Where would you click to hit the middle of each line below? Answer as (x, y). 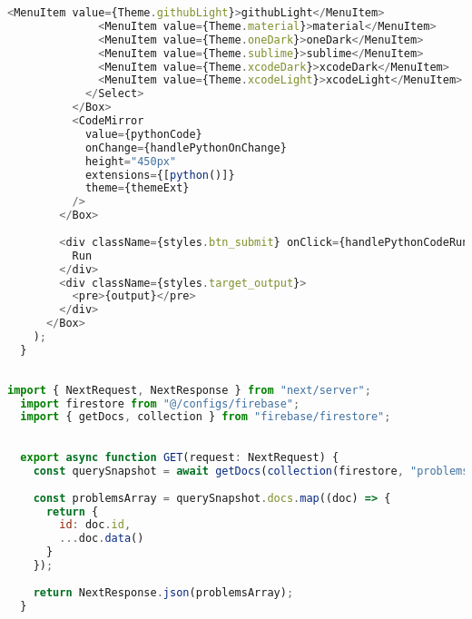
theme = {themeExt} (137, 188)
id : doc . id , (95, 525)
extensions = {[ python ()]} (160, 175)
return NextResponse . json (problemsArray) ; (163, 592)
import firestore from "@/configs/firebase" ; (160, 403)
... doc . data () (102, 539)
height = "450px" (131, 161)
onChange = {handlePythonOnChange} (186, 147)
